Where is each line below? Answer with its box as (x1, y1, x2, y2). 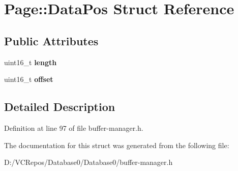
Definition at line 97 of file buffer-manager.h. (4, 122, 143, 133)
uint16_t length (4, 56, 57, 67)
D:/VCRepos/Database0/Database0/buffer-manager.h (4, 157, 173, 167)
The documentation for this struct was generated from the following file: (4, 139, 229, 150)
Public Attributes (4, 33, 99, 48)
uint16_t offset (4, 74, 53, 84)
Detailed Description (4, 99, 115, 115)
